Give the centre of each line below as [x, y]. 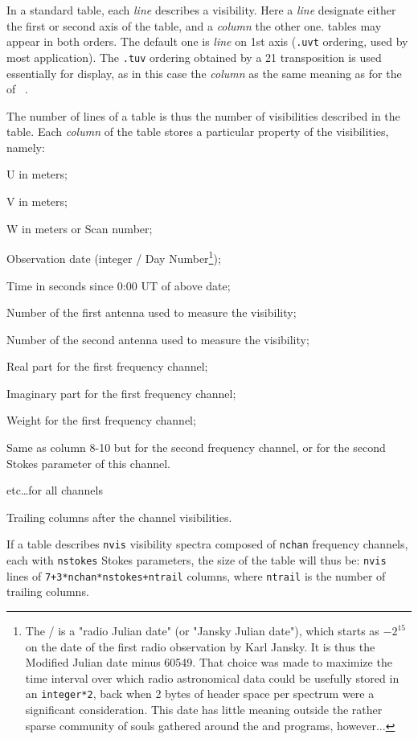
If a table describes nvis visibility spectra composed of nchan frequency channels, [207, 544]
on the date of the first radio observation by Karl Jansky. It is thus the [200, 646]
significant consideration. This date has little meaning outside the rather [204, 710]
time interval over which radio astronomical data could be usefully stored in [212, 677]
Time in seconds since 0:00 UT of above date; [119, 285]
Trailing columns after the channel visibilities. [119, 517]
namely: [26, 147]
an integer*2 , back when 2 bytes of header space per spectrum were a [200, 694]
